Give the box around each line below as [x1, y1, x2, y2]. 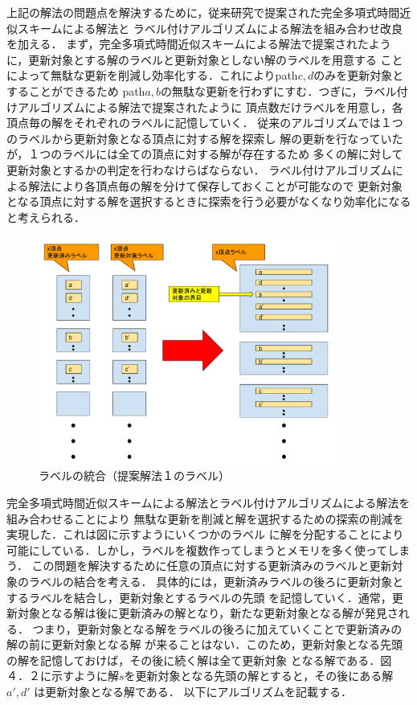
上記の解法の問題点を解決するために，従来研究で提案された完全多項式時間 [6, 4, 400, 20]
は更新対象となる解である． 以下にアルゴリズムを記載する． [34, 683, 352, 700]
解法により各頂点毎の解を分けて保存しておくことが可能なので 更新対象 [28, 177, 403, 194]
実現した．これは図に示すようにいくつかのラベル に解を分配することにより [6, 526, 404, 543]
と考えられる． [6, 208, 85, 225]
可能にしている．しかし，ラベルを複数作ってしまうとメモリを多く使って [6, 541, 388, 558]
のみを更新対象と [313, 67, 404, 84]
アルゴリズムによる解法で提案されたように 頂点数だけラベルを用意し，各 [17, 98, 403, 115]
